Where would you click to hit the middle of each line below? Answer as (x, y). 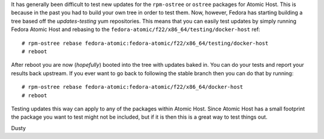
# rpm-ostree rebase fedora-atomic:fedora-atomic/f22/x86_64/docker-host (133, 87)
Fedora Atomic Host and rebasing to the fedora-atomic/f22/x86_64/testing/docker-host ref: (136, 29)
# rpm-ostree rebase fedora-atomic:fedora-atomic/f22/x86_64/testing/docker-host (145, 43)
